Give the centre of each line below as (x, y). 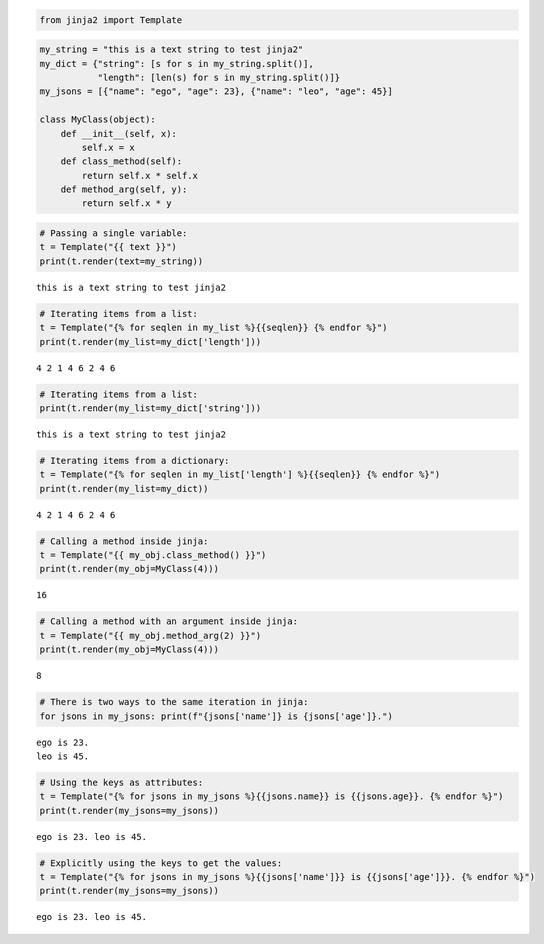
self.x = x (108, 147)
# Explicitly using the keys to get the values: (161, 863)
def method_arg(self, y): (124, 189)
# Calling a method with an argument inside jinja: (169, 621)
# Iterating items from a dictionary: (134, 460)
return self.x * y (126, 203)
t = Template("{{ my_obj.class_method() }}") (153, 555)
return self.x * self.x (140, 175)
